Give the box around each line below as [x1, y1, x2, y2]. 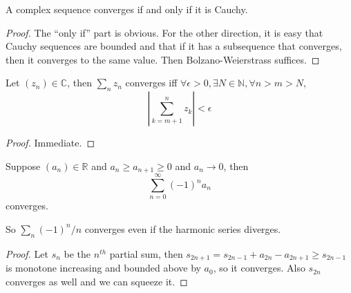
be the [64, 246, 91, 261]
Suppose [6, 158, 41, 173]
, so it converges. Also [213, 261, 305, 275]
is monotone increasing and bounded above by [6, 261, 201, 275]
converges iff [125, 75, 178, 90]
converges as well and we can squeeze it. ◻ [6, 274, 188, 288]
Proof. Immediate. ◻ [6, 135, 95, 150]
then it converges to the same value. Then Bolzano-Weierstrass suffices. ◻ [6, 52, 320, 66]
